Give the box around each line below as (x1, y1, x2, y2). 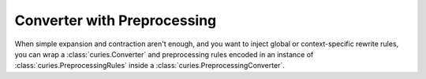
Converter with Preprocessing (14, 12, 217, 29)
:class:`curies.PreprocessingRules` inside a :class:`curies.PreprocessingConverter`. (14, 61, 286, 70)
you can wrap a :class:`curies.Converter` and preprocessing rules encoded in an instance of (14, 49, 314, 59)
